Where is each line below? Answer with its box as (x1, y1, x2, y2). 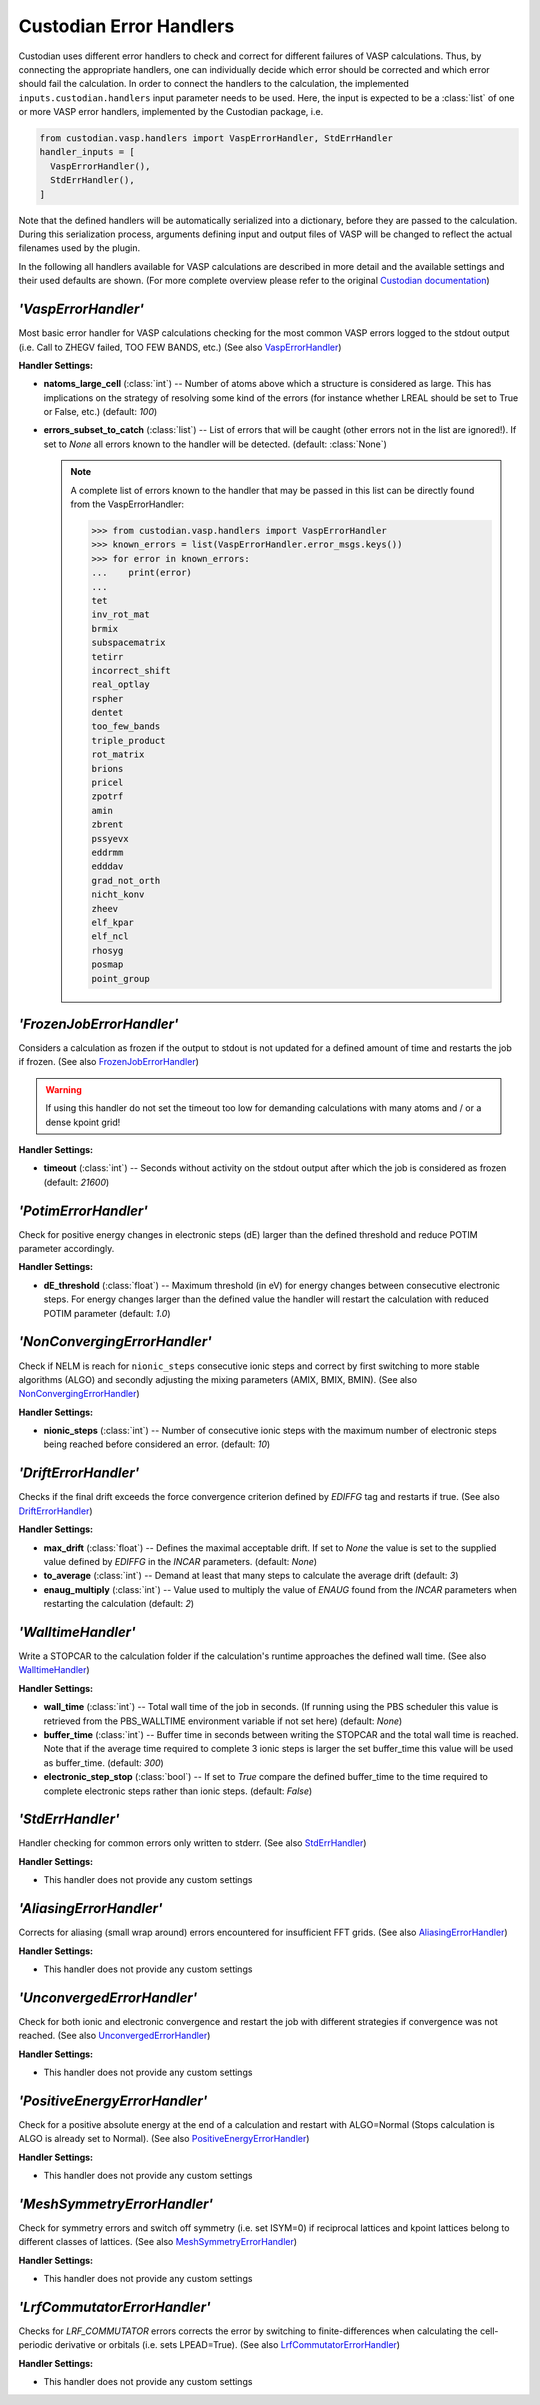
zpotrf (91, 791, 124, 802)
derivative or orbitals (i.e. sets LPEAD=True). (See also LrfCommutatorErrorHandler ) (54, 2339, 400, 2351)
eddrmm (91, 846, 124, 858)
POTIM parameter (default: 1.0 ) (43, 1307, 171, 1319)
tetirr (91, 651, 124, 662)
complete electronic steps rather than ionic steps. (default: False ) (43, 1785, 313, 1797)
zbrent (91, 819, 124, 830)
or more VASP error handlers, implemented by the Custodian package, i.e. (18, 106, 324, 118)
